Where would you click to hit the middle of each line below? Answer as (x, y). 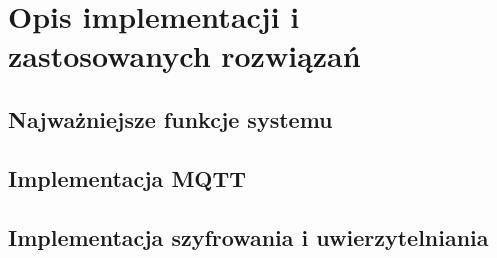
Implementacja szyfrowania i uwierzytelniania (248, 236)
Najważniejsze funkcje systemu (170, 118)
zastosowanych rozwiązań (184, 55)
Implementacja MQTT (127, 177)
